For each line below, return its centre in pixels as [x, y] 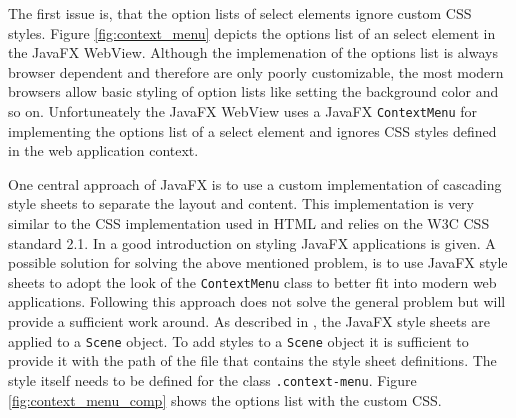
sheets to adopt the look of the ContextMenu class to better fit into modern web [252, 281]
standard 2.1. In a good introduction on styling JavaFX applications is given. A [252, 242]
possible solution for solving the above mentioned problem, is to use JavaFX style [258, 262]
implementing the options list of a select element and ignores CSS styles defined [252, 130]
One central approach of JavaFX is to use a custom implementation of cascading [255, 183]
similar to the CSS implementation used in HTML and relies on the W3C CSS [249, 223]
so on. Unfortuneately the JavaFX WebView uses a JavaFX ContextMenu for [243, 110]
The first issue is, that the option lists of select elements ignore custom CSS [240, 13]
